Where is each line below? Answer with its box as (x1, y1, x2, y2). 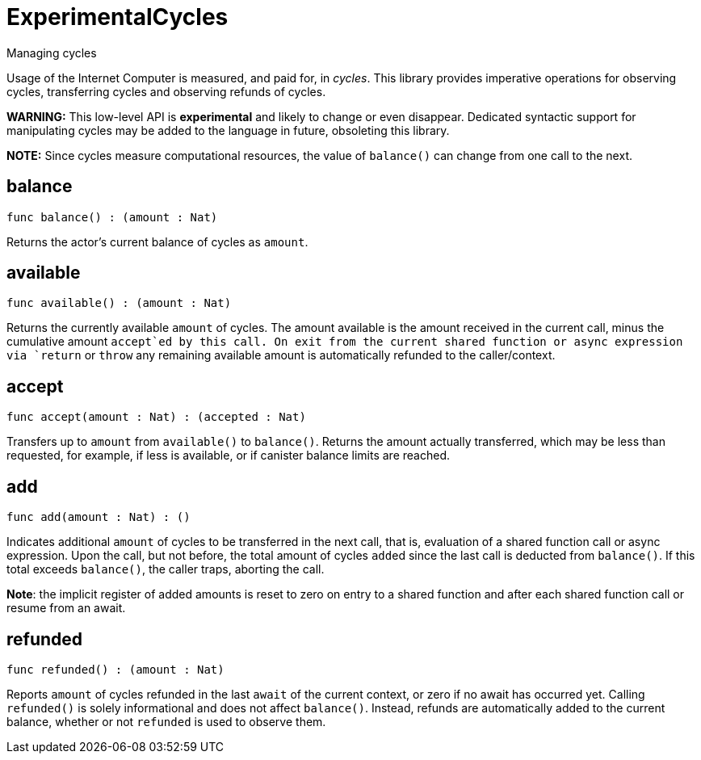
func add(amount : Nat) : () (6, 510, 191, 524)
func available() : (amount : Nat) (6, 296, 232, 310)
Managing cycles (6, 45, 97, 60)
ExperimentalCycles (6, 3, 229, 31)
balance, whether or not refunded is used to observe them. (6, 714, 326, 729)
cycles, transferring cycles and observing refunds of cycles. (6, 84, 326, 99)
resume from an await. (6, 601, 126, 615)
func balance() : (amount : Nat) (6, 210, 218, 224)
